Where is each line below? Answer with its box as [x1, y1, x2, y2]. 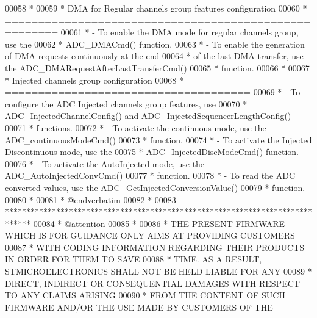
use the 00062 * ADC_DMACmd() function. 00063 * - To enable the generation [5, 37, 305, 50]
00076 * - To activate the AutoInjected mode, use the [5, 157, 205, 170]
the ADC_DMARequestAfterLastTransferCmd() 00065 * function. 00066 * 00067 [5, 61, 310, 74]
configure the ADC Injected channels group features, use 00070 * [5, 97, 248, 110]
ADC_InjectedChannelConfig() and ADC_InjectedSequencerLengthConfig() [5, 109, 291, 122]
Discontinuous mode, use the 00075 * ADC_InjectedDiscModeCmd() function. [5, 145, 299, 158]
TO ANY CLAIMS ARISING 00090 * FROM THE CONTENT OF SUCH [5, 289, 285, 302]
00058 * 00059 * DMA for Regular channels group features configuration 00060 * [5, 2, 307, 14]
